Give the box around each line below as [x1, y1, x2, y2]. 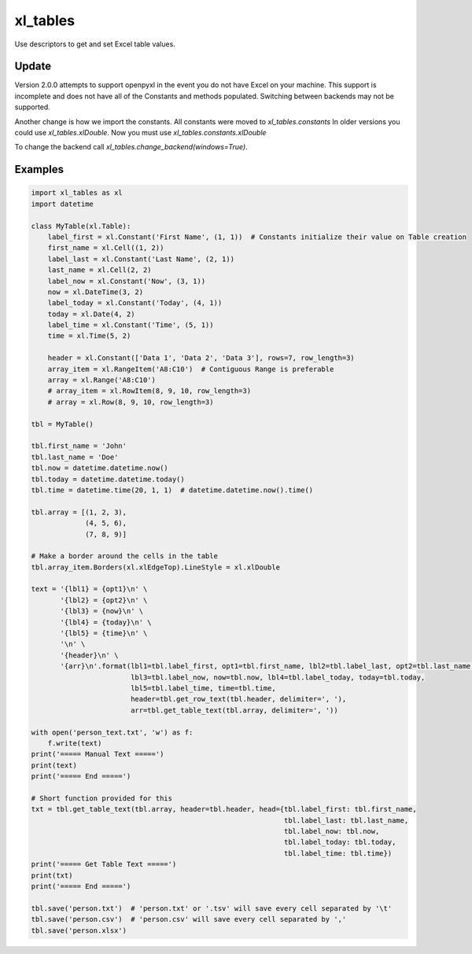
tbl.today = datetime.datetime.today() [31, 474, 185, 484]
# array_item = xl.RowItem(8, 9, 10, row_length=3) [47, 386, 252, 396]
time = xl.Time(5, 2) [47, 331, 131, 341]
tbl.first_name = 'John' [31, 441, 127, 451]
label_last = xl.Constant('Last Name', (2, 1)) [47, 254, 235, 263]
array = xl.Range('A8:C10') [47, 376, 157, 385]
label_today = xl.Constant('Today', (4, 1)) [47, 299, 223, 308]
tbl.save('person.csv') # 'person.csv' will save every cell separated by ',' [31, 915, 347, 924]
